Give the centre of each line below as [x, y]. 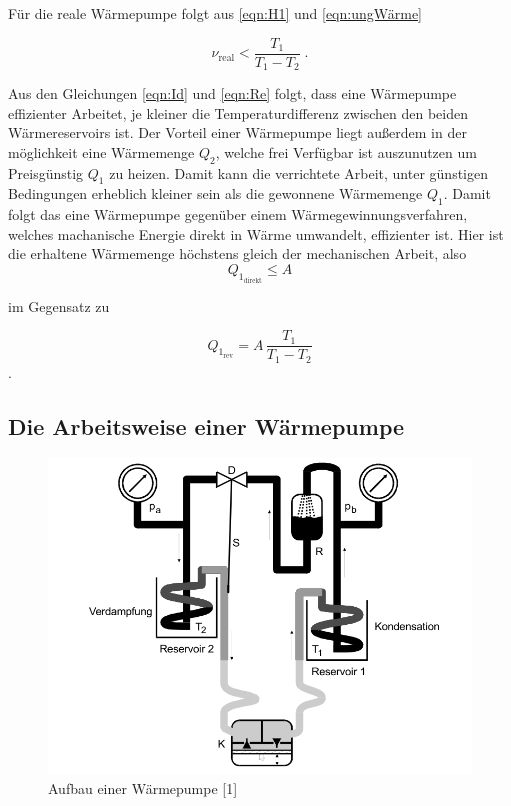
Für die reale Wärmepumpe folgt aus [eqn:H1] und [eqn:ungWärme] [215, 13]
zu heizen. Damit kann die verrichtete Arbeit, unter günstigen [298, 172]
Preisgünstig [46, 172]
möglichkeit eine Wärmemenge [101, 151]
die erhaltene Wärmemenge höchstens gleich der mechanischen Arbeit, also [237, 253]
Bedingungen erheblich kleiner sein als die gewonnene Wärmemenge [215, 193]
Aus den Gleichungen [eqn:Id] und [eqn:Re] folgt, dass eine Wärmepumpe [232, 93]
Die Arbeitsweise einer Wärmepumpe [206, 425]
